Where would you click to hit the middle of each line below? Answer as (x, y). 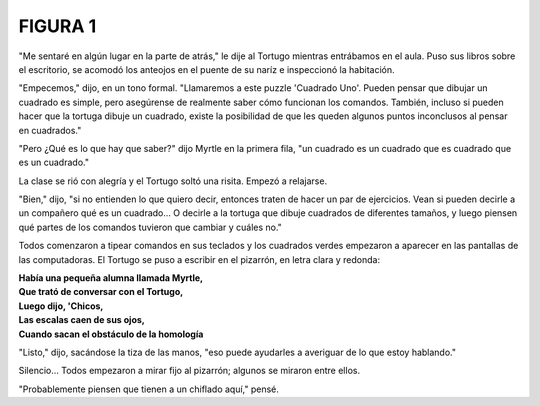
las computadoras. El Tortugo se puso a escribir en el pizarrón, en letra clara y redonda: (199, 259)
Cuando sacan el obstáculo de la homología (111, 334)
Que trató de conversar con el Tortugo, (101, 292)
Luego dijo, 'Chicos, (61, 306)
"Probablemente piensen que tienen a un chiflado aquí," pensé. (149, 389)
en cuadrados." (50, 130)
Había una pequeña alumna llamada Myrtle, (111, 278)
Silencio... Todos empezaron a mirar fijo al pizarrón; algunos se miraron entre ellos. (189, 371)
